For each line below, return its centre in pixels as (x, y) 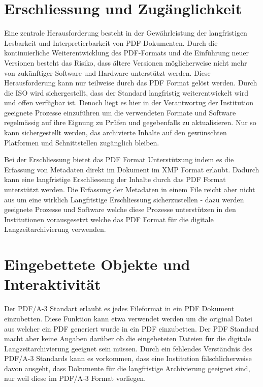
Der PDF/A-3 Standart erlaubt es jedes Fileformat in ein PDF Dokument (119, 308)
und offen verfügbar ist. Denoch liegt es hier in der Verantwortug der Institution (129, 102)
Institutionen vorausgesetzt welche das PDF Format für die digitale (109, 219)
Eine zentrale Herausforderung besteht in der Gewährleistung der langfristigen (126, 33)
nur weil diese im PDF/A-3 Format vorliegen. (75, 378)
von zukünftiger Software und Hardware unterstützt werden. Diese (107, 72)
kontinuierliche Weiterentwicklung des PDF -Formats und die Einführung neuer (127, 53)
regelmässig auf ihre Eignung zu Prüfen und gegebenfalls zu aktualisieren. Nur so (130, 122)
